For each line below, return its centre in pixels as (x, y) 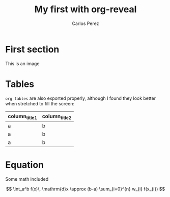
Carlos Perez (86, 23)
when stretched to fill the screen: (40, 103)
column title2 (57, 117)
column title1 (22, 117)
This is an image (22, 63)
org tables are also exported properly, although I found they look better (81, 98)
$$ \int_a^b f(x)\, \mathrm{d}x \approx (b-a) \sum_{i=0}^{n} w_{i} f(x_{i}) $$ (86, 189)
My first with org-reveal (86, 9)
